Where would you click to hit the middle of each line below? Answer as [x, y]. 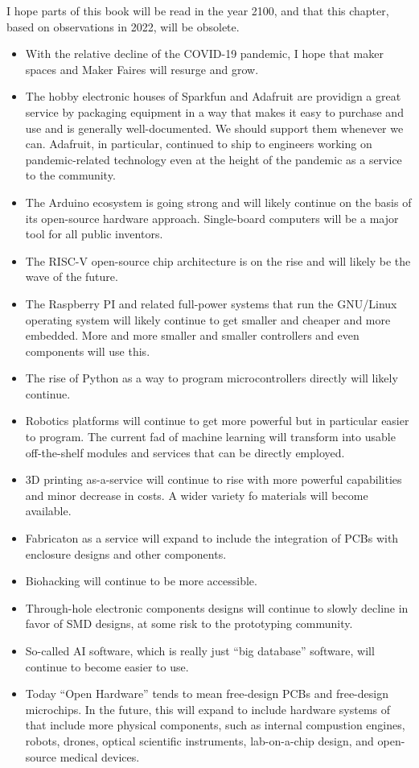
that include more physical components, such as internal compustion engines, [215, 725]
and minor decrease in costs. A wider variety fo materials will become [197, 495]
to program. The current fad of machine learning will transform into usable [210, 437]
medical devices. [100, 756]
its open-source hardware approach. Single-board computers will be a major [212, 218]
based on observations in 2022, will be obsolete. [123, 26]
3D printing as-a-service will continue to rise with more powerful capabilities [214, 479]
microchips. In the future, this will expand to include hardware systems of [208, 709]
